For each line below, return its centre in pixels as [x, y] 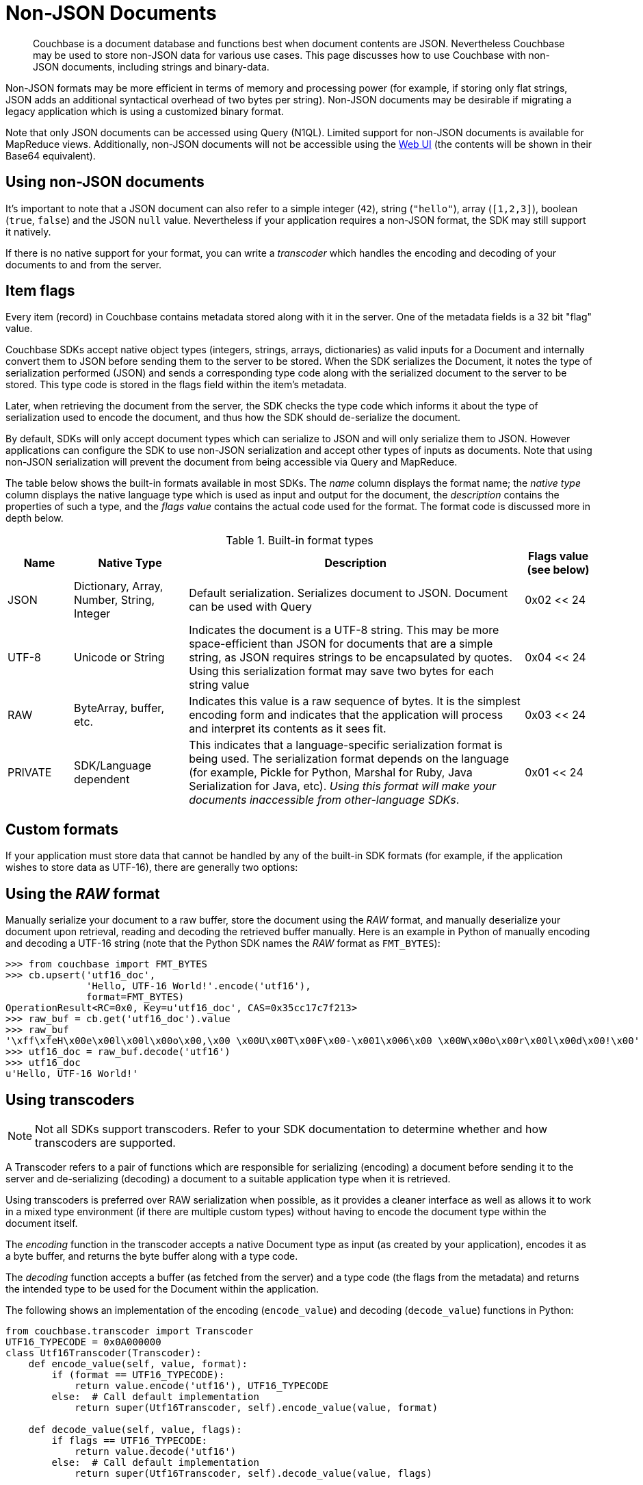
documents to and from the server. [84, 264]
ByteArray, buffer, [119, 708]
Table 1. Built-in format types [300, 541]
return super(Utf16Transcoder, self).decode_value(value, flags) [253, 1473]
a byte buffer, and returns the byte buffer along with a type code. [152, 1256]
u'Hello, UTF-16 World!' [72, 1074]
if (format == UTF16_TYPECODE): [138, 1374]
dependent [102, 779]
